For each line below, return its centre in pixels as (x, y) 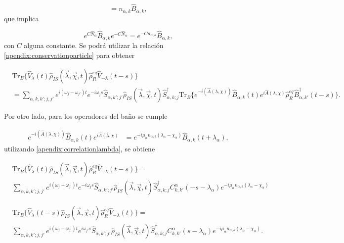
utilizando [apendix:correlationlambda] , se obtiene (80, 148)
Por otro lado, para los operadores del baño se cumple (86, 116)
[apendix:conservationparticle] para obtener (69, 55)
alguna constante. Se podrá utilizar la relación (94, 45)
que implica (21, 18)
